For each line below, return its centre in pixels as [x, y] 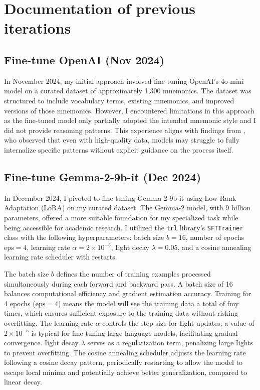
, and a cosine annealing [214, 247]
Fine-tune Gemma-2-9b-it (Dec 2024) [103, 176]
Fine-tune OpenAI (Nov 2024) [84, 59]
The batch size [27, 273]
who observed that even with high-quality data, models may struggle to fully [122, 140]
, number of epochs [215, 237]
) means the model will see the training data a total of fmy [148, 303]
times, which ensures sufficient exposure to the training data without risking [121, 313]
